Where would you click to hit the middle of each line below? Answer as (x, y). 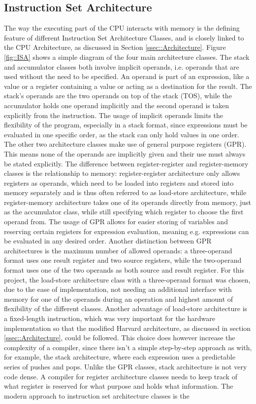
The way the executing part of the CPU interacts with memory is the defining (122, 28)
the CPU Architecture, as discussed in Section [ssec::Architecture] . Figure (115, 47)
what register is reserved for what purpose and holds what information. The (119, 386)
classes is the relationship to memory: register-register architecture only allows (122, 173)
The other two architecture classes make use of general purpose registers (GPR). (125, 144)
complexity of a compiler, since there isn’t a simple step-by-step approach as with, (128, 347)
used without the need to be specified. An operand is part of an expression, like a (127, 76)
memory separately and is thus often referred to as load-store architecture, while (125, 192)
